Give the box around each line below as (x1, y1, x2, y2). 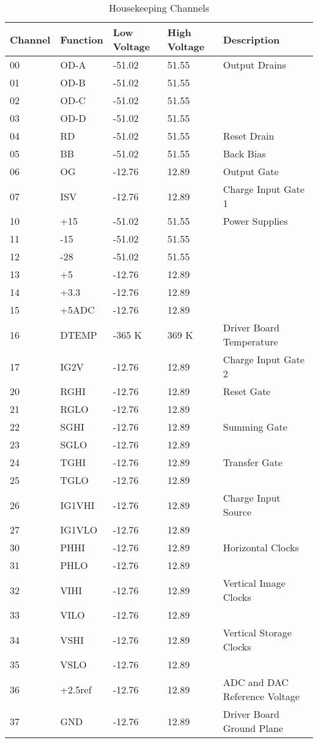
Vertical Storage (223, 625, 292, 639)
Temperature (223, 334, 278, 349)
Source (223, 505, 252, 519)
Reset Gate (223, 384, 271, 398)
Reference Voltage (223, 689, 300, 703)
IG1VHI (60, 497, 95, 512)
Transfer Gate (223, 455, 283, 469)
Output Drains (223, 58, 286, 72)
